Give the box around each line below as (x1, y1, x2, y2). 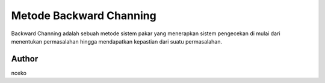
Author (11, 54, 39, 64)
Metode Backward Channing (11, 9, 156, 22)
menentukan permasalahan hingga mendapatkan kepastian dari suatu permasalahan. (11, 38, 223, 45)
